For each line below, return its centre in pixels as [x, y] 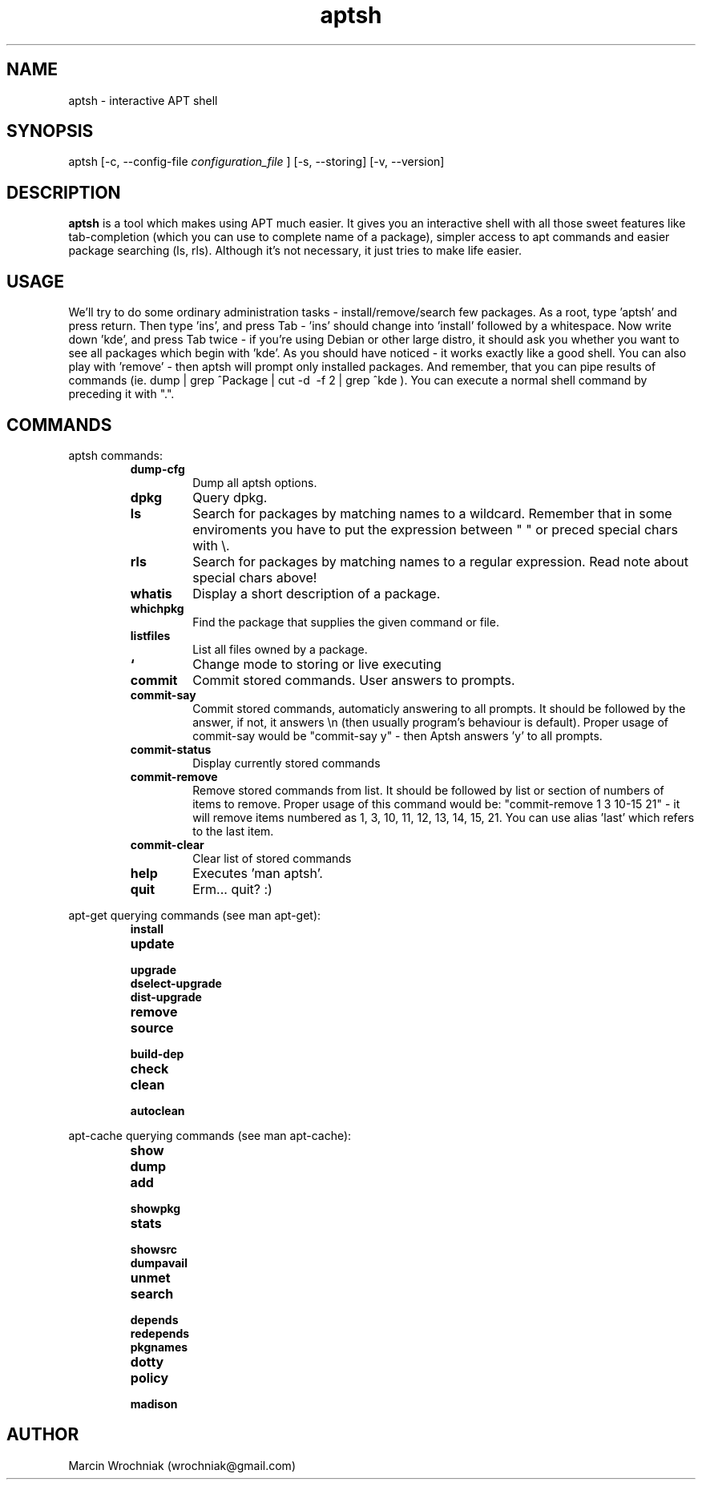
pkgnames [159, 1347]
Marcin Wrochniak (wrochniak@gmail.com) [182, 1465]
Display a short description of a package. [317, 593]
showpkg [155, 1208]
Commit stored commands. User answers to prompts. [354, 680]
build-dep [157, 1053]
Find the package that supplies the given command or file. [346, 622]
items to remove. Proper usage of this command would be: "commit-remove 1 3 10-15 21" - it [436, 803]
